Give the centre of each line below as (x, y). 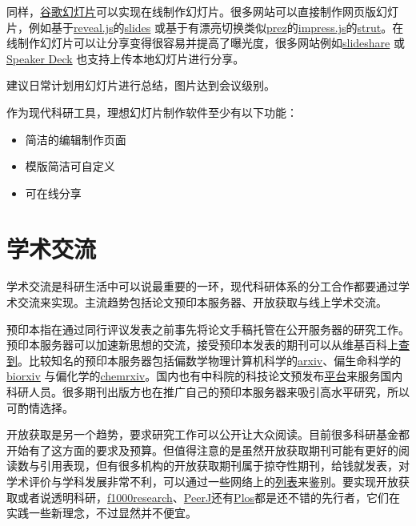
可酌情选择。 (40, 407)
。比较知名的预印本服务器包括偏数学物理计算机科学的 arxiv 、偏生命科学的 (210, 360)
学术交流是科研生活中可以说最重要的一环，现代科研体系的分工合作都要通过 (202, 286)
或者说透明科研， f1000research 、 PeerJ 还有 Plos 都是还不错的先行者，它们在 (209, 497)
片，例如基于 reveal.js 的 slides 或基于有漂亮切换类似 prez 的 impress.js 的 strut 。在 (205, 27)
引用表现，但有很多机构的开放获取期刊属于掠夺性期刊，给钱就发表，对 (224, 466)
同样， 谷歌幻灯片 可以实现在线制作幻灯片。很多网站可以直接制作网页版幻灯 (202, 11)
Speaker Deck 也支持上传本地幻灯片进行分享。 (126, 58)
